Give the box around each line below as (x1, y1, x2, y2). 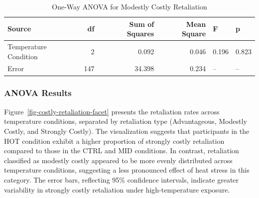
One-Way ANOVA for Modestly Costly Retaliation (52, 1, 207, 11)
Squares (127, 28, 154, 39)
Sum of (129, 18, 154, 29)
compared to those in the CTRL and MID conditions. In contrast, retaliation (4, 145, 239, 156)
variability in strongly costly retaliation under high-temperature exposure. (4, 184, 230, 195)
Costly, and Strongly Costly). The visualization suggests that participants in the (4, 125, 250, 136)
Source (7, 23, 31, 34)
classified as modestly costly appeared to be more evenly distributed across (4, 155, 233, 165)
